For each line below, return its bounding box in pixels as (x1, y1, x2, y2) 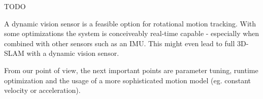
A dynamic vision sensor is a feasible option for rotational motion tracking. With (4, 18, 256, 28)
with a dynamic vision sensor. (26, 48, 119, 58)
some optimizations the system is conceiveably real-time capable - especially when (4, 28, 259, 39)
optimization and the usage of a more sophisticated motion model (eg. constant (4, 75, 251, 85)
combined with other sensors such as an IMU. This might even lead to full (4, 38, 235, 48)
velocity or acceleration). (4, 85, 81, 95)
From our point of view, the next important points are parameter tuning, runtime (4, 64, 258, 75)
